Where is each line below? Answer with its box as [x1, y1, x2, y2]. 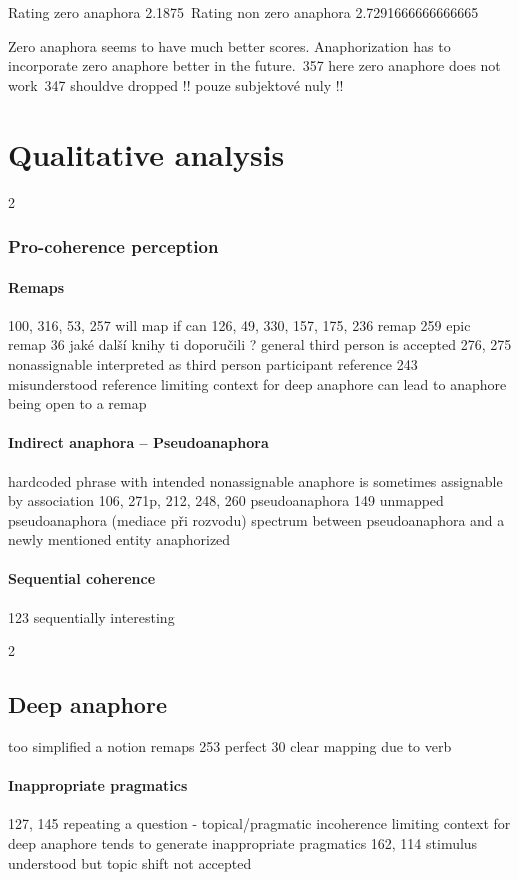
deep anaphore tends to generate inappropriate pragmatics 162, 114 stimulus [8, 833, 478, 854]
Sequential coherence [8, 568, 156, 589]
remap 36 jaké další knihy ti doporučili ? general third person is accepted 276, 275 [8, 334, 512, 355]
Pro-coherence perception [8, 234, 219, 259]
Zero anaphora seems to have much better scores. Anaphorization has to [8, 35, 451, 56]
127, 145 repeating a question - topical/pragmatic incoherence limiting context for [8, 813, 511, 834]
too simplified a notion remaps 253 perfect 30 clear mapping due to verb [8, 736, 452, 757]
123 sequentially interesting [8, 606, 175, 627]
